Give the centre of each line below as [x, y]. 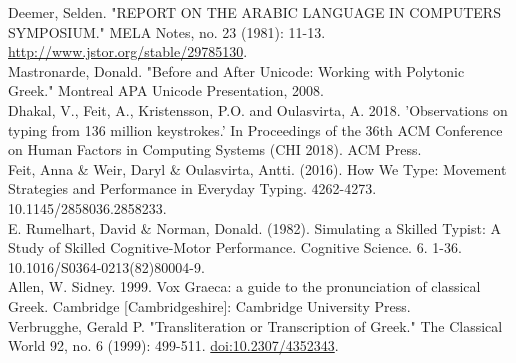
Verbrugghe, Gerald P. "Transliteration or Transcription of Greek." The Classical [255, 325]
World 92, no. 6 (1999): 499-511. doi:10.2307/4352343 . [173, 345]
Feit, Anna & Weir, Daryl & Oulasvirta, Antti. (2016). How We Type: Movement [257, 168]
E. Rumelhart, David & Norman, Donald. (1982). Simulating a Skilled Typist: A [254, 227]
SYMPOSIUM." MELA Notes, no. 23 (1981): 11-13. [167, 31]
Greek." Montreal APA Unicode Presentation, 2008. [166, 90]
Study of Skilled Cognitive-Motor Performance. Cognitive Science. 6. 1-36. [235, 247]
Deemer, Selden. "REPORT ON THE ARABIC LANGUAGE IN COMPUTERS [254, 12]
